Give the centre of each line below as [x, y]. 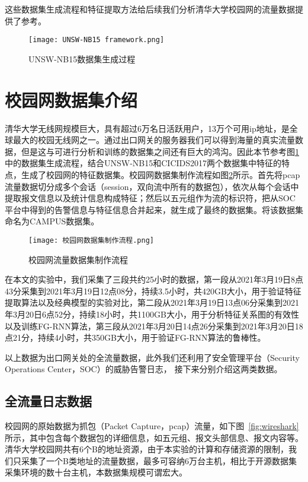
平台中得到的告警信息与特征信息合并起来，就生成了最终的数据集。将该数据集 [154, 209]
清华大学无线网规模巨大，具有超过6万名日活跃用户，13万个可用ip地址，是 [147, 128]
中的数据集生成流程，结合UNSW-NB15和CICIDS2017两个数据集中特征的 [143, 163]
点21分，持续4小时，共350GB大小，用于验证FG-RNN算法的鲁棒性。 [135, 337]
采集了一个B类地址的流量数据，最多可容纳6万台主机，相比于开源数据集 [159, 460]
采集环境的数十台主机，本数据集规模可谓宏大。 [96, 472]
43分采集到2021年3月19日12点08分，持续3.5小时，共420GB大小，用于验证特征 [153, 291]
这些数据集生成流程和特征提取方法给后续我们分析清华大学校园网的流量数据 [150, 9]
